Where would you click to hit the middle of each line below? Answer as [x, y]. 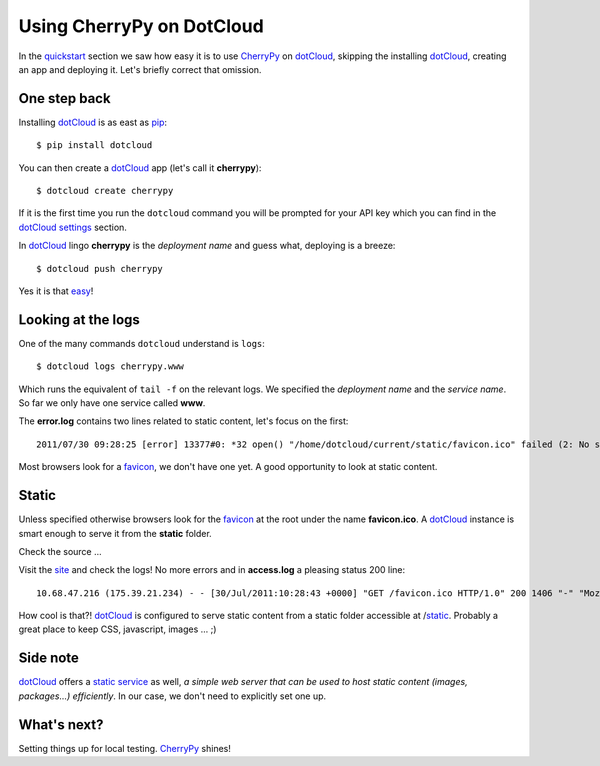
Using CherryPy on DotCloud [141, 26]
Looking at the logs [79, 319]
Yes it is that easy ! [56, 291]
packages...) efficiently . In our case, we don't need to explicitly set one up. [172, 696]
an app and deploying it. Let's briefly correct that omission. [140, 69]
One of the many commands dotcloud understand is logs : [141, 343]
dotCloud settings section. [72, 227]
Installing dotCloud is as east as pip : [93, 122]
